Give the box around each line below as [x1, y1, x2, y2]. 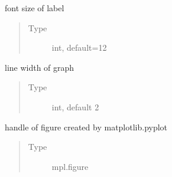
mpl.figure [51, 160, 89, 172]
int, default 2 [51, 100, 99, 113]
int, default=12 [51, 41, 107, 54]
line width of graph [5, 61, 74, 73]
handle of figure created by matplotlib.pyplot [5, 120, 168, 133]
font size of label [5, 2, 64, 14]
